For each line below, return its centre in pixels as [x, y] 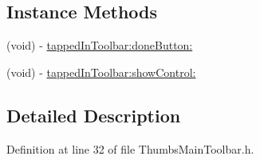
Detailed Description [94, 115]
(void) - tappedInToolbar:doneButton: [100, 45]
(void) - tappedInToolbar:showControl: [101, 72]
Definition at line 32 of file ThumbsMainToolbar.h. [130, 148]
